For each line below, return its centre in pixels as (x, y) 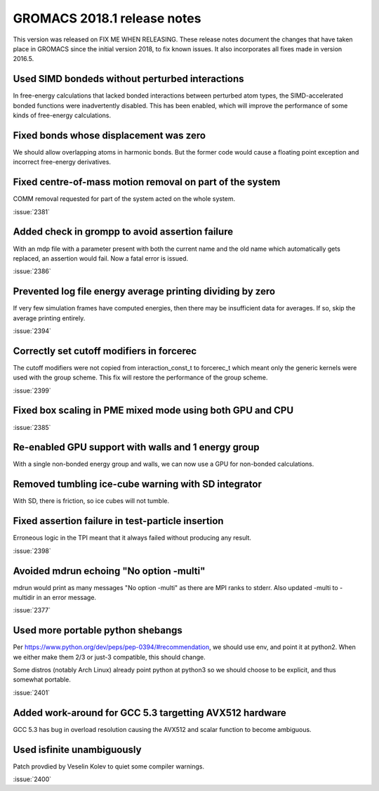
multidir (24, 597)
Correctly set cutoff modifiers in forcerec (105, 351)
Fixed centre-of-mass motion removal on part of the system (147, 182)
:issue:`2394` (32, 331)
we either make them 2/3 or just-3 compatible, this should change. (109, 657)
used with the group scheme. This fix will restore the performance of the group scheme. (140, 378)
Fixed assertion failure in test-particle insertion (118, 521)
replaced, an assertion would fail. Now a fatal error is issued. (101, 258)
